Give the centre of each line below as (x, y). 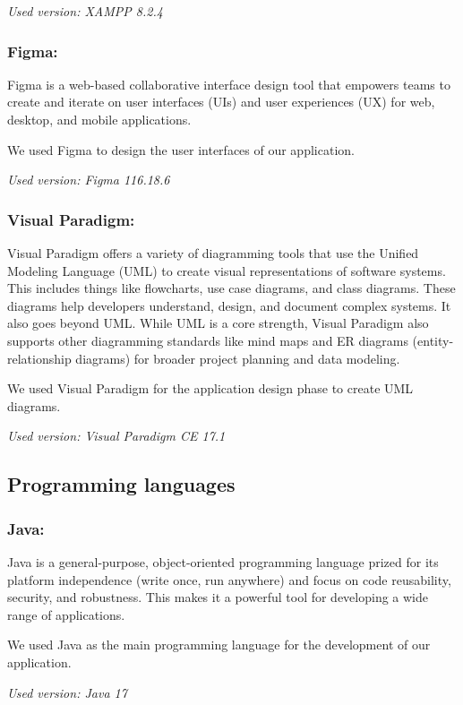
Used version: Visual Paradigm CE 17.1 (116, 436)
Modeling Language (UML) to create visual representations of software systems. (227, 270)
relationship (39, 358)
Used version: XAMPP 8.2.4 (85, 11)
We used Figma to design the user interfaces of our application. (181, 149)
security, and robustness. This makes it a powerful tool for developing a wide (218, 597)
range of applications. (66, 614)
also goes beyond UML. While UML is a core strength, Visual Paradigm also (218, 323)
